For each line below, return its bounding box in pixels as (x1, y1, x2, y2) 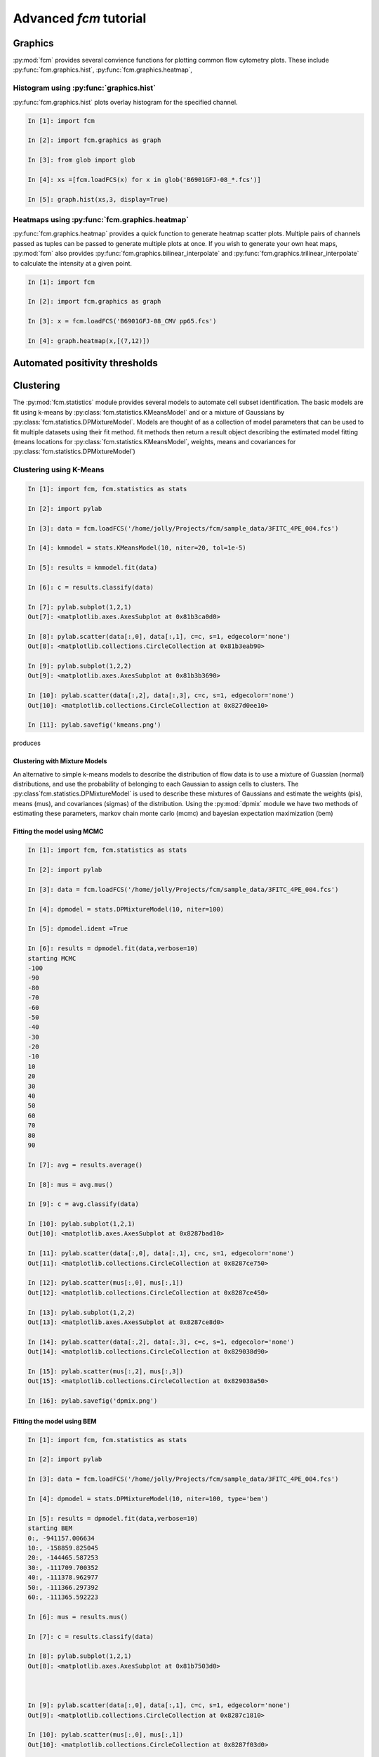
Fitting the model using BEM (13, 1417, 97, 1425)
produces (13, 739, 41, 748)
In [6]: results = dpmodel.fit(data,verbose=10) (27, 945, 199, 952)
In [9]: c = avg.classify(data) (27, 1200, 140, 1208)
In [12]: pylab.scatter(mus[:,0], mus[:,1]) (27, 1279, 184, 1287)
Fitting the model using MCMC (13, 827, 104, 836)
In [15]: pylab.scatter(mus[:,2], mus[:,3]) (27, 1367, 184, 1375)
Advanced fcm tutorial (13, 11, 147, 26)
